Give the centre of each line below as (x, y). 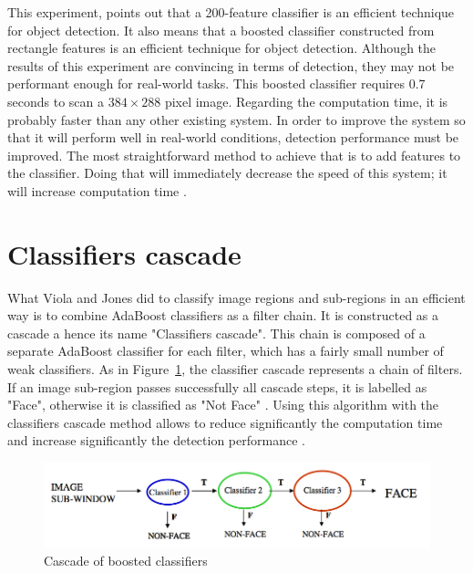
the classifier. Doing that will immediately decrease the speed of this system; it (227, 173)
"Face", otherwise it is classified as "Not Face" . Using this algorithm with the (223, 405)
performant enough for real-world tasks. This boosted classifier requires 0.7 (216, 83)
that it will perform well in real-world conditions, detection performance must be (233, 137)
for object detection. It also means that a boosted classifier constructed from (221, 30)
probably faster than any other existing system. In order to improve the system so (236, 119)
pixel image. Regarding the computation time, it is (306, 101)
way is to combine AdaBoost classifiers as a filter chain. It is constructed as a (223, 315)
